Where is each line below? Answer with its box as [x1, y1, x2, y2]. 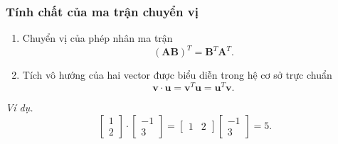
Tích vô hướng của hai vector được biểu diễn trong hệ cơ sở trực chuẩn [22, 67, 332, 82]
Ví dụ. [6, 99, 33, 114]
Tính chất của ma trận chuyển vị [6, 2, 199, 20]
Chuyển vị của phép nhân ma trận [22, 31, 173, 45]
